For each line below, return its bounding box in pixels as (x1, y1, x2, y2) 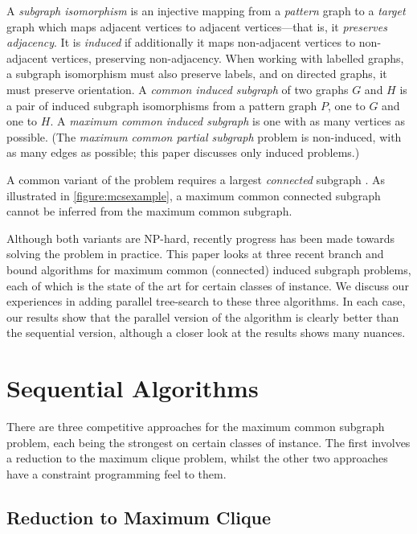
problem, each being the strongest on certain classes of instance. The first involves (6, 433, 411, 450)
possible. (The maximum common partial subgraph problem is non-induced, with (6, 128, 402, 145)
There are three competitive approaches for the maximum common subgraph (6, 418, 385, 434)
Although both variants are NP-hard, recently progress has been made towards (6, 229, 395, 246)
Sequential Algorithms (6, 372, 259, 405)
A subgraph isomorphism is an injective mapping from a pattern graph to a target (6, 2, 406, 18)
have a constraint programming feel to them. (6, 465, 227, 482)
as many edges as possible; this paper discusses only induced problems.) (6, 144, 360, 161)
